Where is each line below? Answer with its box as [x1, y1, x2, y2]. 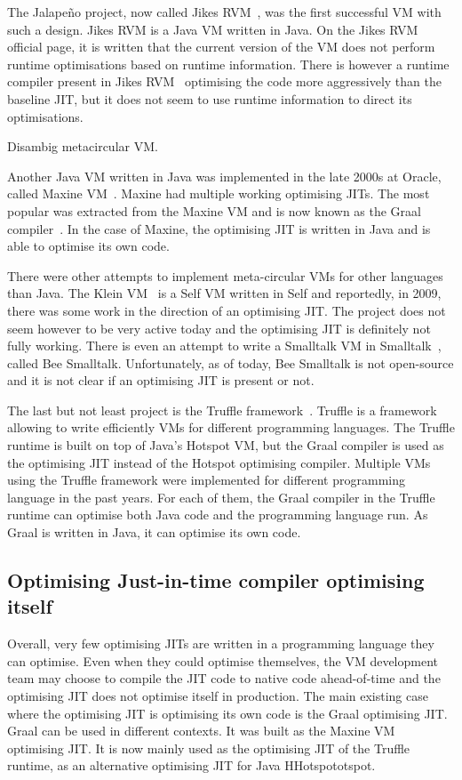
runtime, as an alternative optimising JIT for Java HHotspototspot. [7, 756, 376, 775]
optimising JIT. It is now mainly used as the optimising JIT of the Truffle [7, 738, 410, 757]
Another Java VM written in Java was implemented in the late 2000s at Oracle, [7, 166, 442, 185]
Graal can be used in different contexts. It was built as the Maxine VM [7, 721, 395, 740]
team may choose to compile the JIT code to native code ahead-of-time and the [7, 669, 441, 688]
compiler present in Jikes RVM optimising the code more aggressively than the [7, 72, 442, 91]
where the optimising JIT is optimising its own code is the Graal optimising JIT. [7, 704, 448, 722]
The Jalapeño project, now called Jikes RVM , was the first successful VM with [7, 3, 442, 20]
